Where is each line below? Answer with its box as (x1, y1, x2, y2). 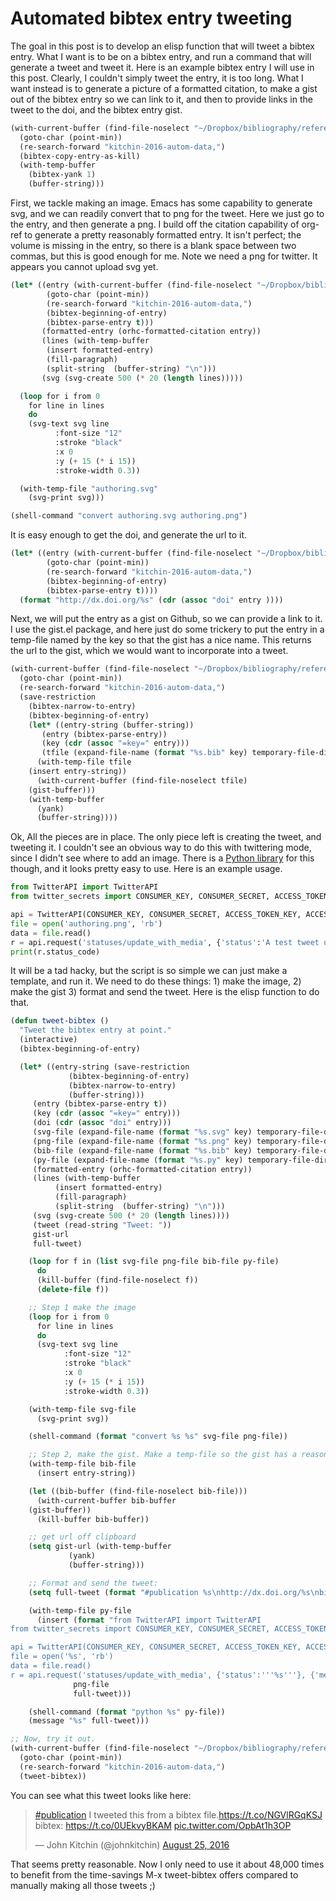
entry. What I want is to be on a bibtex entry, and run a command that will (10, 50, 312, 62)
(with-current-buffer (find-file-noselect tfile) (36, 775, 248, 786)
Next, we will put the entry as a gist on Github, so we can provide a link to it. (10, 613, 323, 625)
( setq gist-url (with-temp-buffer (28, 1542, 172, 1552)
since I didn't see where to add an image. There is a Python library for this (10, 852, 315, 864)
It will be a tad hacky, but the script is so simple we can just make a (10, 965, 288, 977)
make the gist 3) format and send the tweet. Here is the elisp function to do (10, 986, 320, 998)
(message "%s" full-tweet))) (28, 1716, 150, 1726)
